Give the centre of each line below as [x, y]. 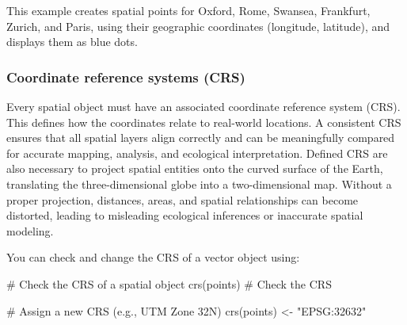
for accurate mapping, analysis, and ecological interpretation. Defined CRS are [197, 153]
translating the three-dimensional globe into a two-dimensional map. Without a [199, 184]
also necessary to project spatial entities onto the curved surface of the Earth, [195, 168]
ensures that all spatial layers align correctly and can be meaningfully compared [201, 138]
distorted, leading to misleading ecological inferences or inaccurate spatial [185, 215]
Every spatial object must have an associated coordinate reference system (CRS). [203, 106]
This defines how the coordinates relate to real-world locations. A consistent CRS [204, 122]
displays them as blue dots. [72, 42]
